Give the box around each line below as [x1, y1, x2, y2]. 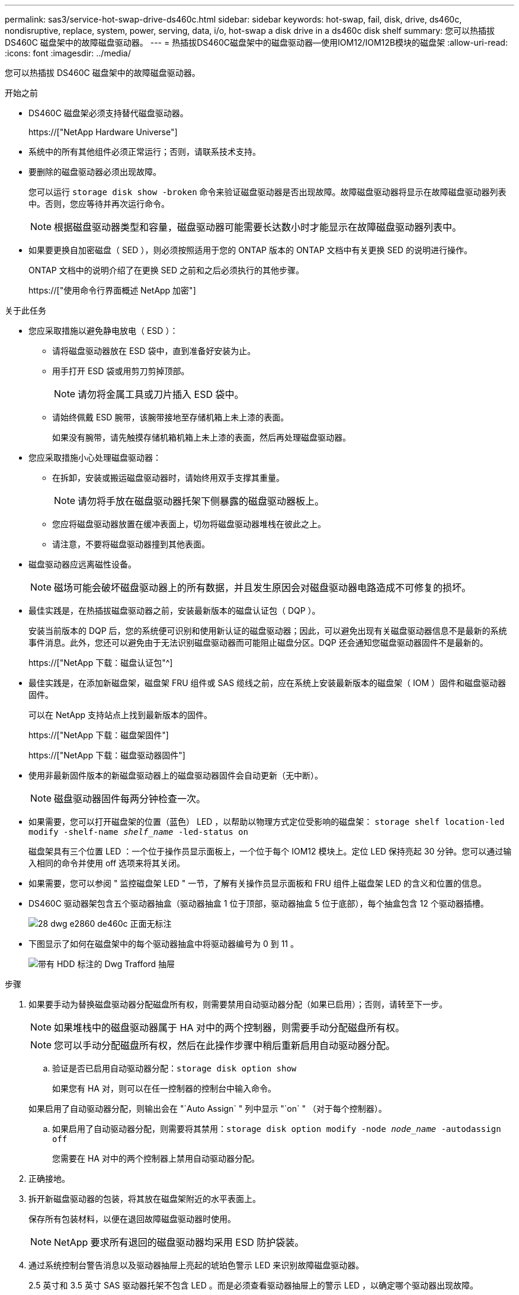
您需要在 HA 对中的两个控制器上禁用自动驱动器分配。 [52, 1153, 259, 1163]
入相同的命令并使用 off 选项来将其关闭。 [28, 858, 185, 868]
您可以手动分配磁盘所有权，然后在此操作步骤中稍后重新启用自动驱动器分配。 [54, 1039, 396, 1051]
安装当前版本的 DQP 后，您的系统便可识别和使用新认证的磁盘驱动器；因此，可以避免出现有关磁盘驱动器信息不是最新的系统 [28, 626, 507, 636]
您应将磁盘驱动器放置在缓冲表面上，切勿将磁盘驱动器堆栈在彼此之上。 [52, 519, 326, 529]
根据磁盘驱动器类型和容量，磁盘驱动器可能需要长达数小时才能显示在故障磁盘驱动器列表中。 [54, 221, 462, 233]
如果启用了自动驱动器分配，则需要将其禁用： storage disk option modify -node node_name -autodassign [52, 1124, 501, 1134]
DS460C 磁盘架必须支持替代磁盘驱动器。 [28, 108, 188, 118]
